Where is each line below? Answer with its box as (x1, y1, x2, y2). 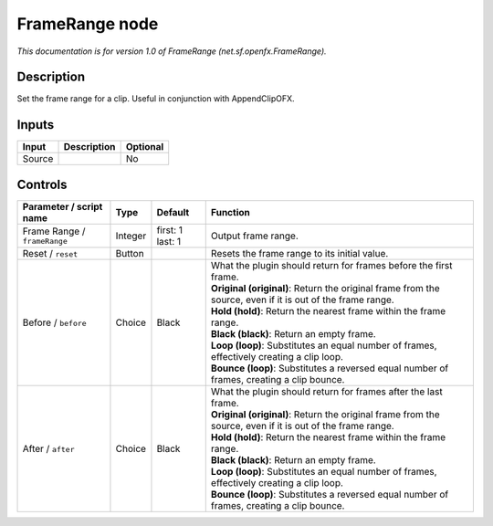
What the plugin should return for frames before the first (210, 258, 453, 271)
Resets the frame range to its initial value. (210, 247, 389, 259)
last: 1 (156, 235, 182, 247)
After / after (22, 442, 75, 455)
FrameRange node (16, 14, 159, 34)
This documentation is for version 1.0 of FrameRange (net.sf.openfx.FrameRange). (16, 46, 328, 57)
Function (210, 205, 250, 218)
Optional (125, 141, 164, 153)
